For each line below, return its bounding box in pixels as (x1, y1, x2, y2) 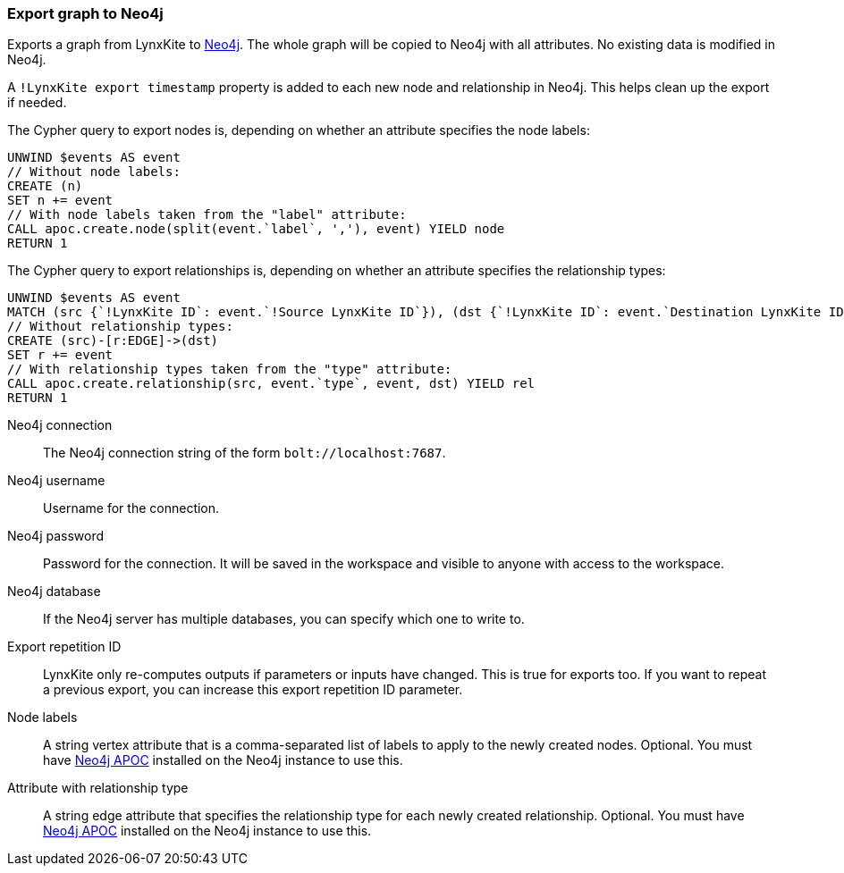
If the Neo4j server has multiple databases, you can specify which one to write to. (43, 611, 525, 627)
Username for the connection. (43, 500, 220, 516)
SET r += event (7, 348, 114, 363)
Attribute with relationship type (7, 780, 189, 796)
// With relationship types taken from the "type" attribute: (7, 362, 452, 377)
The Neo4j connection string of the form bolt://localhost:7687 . (43, 445, 446, 461)
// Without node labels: (7, 164, 181, 180)
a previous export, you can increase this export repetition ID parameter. (43, 682, 463, 698)
